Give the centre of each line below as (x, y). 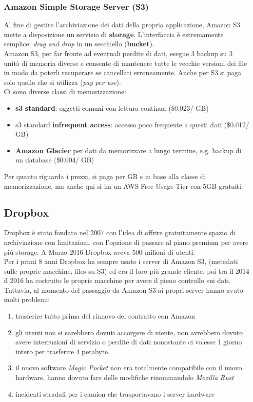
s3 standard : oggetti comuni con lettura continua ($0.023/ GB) (112, 108)
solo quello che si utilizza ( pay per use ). (63, 82)
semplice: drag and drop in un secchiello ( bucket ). (79, 44)
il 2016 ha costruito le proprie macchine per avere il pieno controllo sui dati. (117, 280)
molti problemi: (27, 299)
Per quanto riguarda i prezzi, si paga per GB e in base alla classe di (105, 176)
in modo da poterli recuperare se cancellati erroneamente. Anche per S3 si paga (123, 72)
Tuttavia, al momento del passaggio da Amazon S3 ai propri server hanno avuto (124, 290)
